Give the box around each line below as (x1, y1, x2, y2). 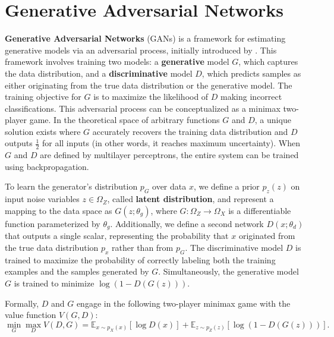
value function (5, 308, 56, 321)
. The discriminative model (185, 241, 283, 253)
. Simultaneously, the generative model (158, 265, 299, 278)
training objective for (5, 90, 81, 103)
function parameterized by (5, 217, 100, 229)
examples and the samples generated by (5, 265, 149, 278)
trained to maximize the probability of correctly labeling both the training (5, 253, 276, 266)
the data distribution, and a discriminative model (5, 67, 193, 79)
